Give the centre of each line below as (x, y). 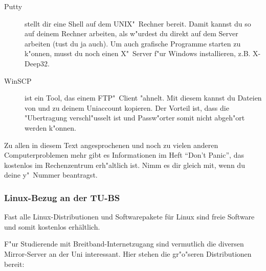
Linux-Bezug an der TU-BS (62, 197)
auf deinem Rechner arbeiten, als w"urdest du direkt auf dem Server (131, 33)
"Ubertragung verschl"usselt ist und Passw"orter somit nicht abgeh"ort (135, 118)
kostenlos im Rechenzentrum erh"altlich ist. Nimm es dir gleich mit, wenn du (125, 165)
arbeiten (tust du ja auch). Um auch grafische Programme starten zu (133, 43)
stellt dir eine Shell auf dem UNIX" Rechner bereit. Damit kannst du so (138, 23)
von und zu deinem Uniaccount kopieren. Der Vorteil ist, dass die (127, 107)
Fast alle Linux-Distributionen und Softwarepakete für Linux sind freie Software (129, 217)
